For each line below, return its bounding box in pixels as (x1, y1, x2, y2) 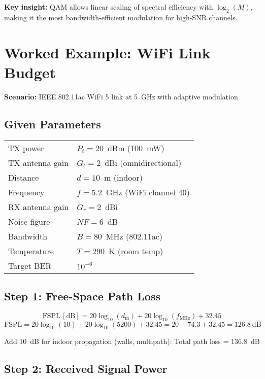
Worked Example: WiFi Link (4, 42, 211, 62)
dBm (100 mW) (107, 142, 164, 154)
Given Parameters (4, 116, 101, 131)
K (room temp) (109, 245, 163, 257)
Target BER (8, 259, 52, 271)
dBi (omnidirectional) (105, 156, 182, 168)
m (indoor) (104, 171, 143, 183)
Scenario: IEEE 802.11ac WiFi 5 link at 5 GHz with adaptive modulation (4, 91, 238, 101)
